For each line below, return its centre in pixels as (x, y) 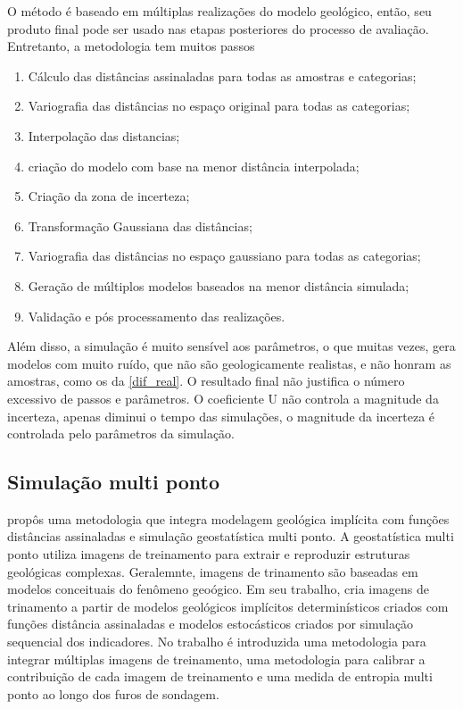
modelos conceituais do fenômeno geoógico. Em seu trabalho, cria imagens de (219, 589)
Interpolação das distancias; (104, 135)
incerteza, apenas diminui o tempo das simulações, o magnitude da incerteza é (221, 416)
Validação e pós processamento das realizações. (157, 316)
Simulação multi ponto (114, 482)
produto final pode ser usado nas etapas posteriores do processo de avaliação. (218, 28)
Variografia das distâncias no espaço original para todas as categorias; (219, 106)
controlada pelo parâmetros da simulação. (121, 434)
